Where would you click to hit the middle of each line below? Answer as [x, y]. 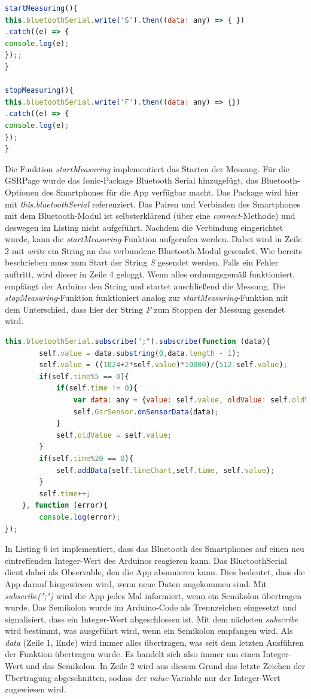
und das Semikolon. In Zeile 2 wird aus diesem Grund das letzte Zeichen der [166, 666]
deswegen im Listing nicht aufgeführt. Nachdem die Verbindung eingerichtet [144, 227]
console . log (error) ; [80, 517]
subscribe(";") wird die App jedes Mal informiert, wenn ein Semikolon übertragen [153, 595]
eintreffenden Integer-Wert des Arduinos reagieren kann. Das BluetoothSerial [146, 560]
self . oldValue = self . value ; [114, 435]
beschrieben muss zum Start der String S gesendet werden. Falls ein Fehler [142, 262]
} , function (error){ [65, 506]
